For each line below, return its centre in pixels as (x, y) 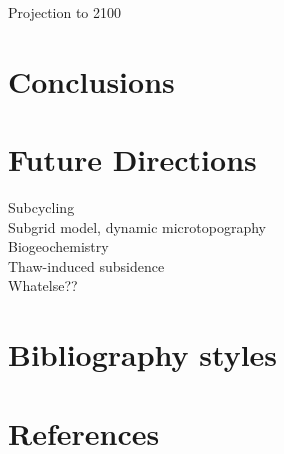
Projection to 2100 (65, 12)
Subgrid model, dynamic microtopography (137, 226)
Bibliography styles (143, 354)
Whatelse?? (43, 285)
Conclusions (91, 80)
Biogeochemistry (58, 246)
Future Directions (132, 159)
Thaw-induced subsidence (86, 265)
